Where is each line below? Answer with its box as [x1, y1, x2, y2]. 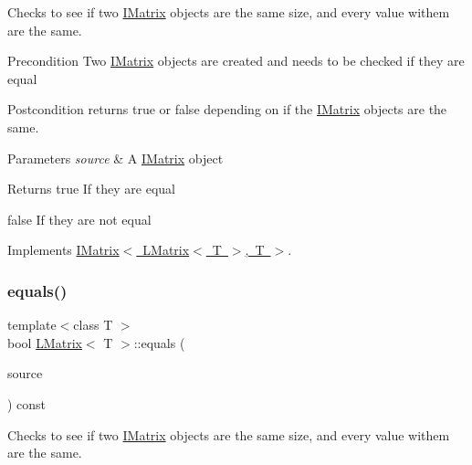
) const [7, 394, 47, 413]
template [7, 315, 57, 334]
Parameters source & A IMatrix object [7, 148, 224, 167]
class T [73, 315, 113, 334]
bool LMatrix [7, 333, 82, 352]
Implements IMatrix [7, 240, 120, 259]
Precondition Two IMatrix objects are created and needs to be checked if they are [7, 51, 465, 70]
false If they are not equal [7, 209, 152, 228]
